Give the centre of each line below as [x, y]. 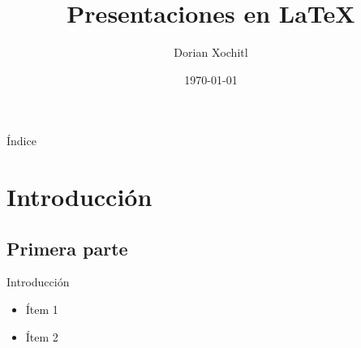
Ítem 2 [42, 336]
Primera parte [67, 248]
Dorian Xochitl [211, 52]
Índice [21, 141]
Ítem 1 [42, 309]
